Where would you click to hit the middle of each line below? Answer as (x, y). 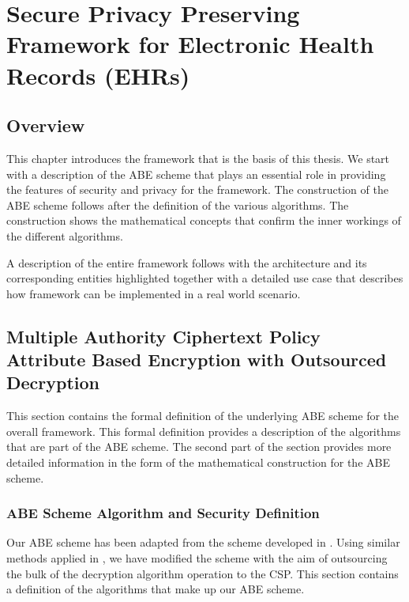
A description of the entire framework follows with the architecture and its (187, 262)
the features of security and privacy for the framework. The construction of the (197, 189)
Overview (46, 125)
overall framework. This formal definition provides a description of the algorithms (204, 431)
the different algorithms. (65, 235)
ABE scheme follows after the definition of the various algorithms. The (178, 204)
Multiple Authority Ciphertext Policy (163, 336)
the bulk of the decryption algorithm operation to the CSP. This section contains (203, 573)
